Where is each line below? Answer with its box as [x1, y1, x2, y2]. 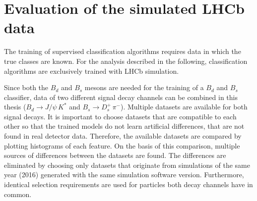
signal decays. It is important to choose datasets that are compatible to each [4, 111, 237, 121]
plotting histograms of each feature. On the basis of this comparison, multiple [4, 140, 240, 151]
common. [4, 189, 32, 199]
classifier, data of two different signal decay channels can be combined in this [4, 92, 238, 102]
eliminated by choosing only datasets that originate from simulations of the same [4, 159, 250, 170]
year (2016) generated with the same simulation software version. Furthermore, [4, 169, 244, 180]
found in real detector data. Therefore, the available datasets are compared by [4, 131, 242, 141]
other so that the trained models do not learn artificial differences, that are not [4, 121, 245, 131]
